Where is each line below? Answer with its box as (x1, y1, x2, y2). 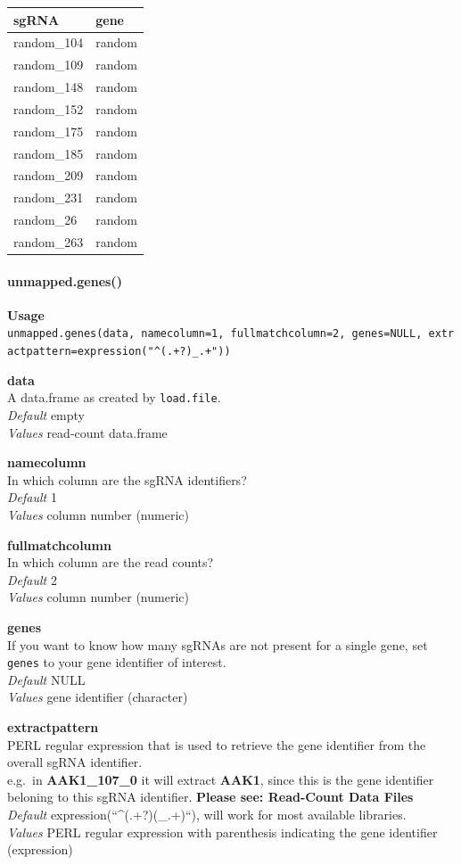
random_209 (13, 166, 84, 185)
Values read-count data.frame (7, 423, 168, 441)
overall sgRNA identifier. (7, 753, 143, 771)
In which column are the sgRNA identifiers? (7, 470, 247, 489)
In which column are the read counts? (7, 553, 214, 572)
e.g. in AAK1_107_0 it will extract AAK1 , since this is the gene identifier (7, 770, 434, 788)
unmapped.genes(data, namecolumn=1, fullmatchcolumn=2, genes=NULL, (7, 327, 423, 341)
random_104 (13, 33, 84, 52)
